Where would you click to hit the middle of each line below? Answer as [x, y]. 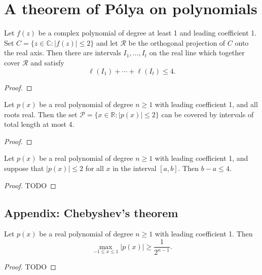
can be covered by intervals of [208, 114]
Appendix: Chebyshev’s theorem [91, 212]
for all [95, 168]
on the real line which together [197, 53]
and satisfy [47, 62]
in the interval [135, 168]
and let [107, 42]
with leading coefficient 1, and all [206, 104]
